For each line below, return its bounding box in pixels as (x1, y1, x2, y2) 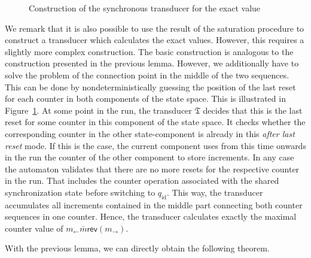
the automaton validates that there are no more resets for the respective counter (5, 162, 300, 175)
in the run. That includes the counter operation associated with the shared (5, 174, 279, 187)
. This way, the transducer (167, 186, 263, 198)
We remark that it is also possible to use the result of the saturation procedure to (5, 22, 304, 34)
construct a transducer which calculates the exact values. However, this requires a (5, 34, 304, 46)
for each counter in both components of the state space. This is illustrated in (5, 92, 286, 105)
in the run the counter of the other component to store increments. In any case (5, 151, 294, 163)
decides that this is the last (203, 104, 303, 116)
